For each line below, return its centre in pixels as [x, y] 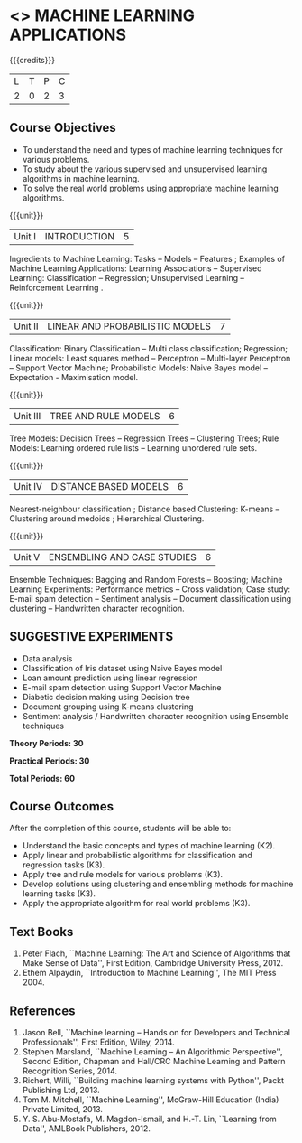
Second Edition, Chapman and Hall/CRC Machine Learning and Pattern [154, 1061]
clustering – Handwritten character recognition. [97, 608]
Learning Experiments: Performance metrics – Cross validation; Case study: [150, 589]
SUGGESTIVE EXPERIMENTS [92, 637]
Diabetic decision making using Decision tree [106, 697]
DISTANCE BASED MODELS [110, 486]
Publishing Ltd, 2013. [61, 1090]
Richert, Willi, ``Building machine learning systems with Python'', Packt [153, 1080]
